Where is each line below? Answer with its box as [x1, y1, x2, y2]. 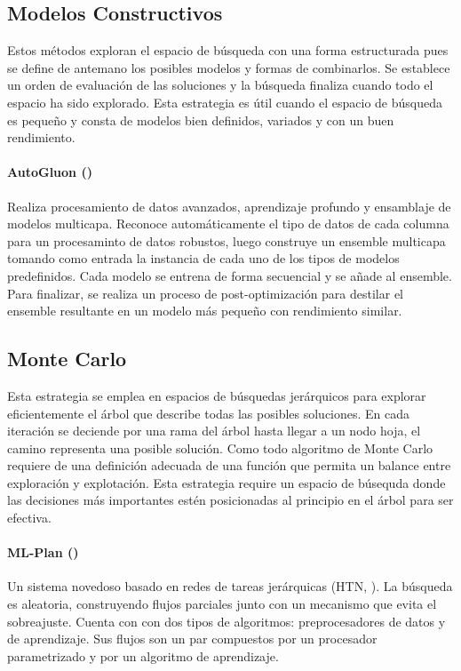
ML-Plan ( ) [7, 543, 79, 562]
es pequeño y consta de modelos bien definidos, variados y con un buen [7, 110, 394, 129]
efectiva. [7, 508, 52, 527]
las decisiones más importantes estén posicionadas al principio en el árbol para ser [7, 491, 454, 509]
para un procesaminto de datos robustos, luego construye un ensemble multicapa [7, 231, 446, 250]
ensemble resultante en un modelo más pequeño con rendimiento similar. [7, 301, 402, 320]
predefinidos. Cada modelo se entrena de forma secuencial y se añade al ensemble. [7, 266, 452, 284]
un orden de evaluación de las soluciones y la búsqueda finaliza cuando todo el [7, 76, 433, 94]
